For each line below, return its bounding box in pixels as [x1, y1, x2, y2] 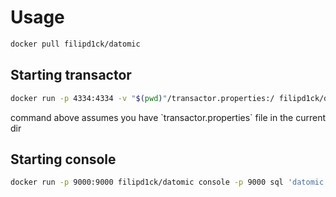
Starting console [10, 151, 117, 168]
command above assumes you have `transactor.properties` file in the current [10, 111, 326, 123]
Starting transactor [10, 67, 132, 84]
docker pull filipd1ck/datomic [10, 39, 141, 49]
